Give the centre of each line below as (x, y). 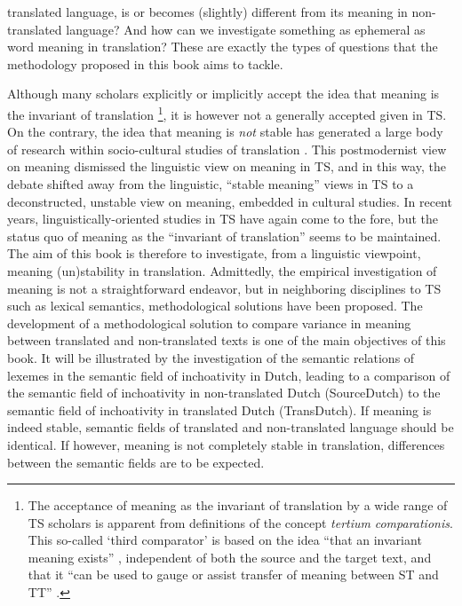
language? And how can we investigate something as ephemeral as (246, 29)
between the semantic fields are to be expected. (136, 462)
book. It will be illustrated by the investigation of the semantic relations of (211, 357)
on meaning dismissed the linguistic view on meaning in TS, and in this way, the (227, 166)
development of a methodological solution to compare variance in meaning (209, 323)
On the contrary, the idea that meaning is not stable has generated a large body (225, 132)
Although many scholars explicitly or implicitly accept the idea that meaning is (223, 94)
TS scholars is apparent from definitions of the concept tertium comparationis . (240, 522)
